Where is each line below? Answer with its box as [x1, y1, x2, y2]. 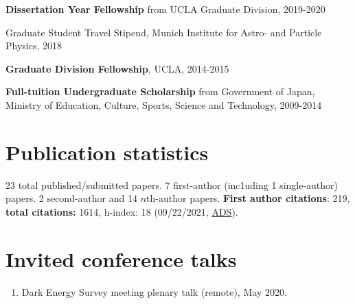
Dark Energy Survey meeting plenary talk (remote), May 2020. [21, 284, 287, 299]
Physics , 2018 [5, 38, 62, 53]
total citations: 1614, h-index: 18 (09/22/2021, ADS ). [5, 204, 238, 218]
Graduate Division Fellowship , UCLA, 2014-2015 [5, 61, 229, 75]
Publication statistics [5, 138, 209, 166]
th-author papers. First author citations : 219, [146, 191, 350, 205]
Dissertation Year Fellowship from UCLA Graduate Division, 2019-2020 [5, 2, 325, 16]
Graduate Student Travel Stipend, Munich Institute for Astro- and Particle [5, 25, 322, 39]
